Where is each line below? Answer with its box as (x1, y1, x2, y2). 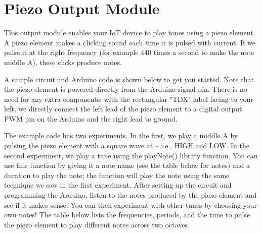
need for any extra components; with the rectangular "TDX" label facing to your (4, 93, 253, 104)
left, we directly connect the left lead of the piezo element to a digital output (4, 103, 242, 114)
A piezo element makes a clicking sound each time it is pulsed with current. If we (4, 37, 255, 47)
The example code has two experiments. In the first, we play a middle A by (4, 130, 238, 141)
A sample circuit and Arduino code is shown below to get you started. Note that (4, 74, 254, 84)
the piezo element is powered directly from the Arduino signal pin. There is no (4, 84, 247, 94)
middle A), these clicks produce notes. (4, 56, 122, 67)
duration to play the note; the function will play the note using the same (4, 169, 230, 180)
